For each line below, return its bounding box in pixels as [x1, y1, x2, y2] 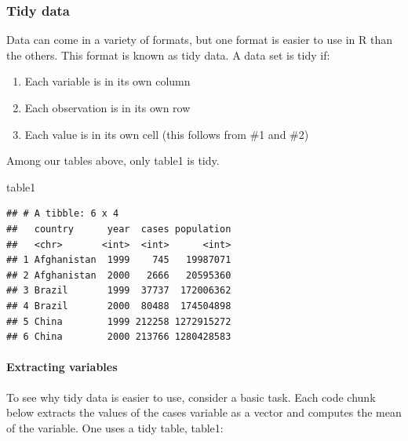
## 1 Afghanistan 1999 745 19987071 [6, 254, 231, 266]
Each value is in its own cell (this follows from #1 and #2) [24, 126, 309, 142]
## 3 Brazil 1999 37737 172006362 [6, 285, 231, 297]
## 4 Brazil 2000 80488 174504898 [6, 300, 231, 312]
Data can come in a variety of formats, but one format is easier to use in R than [6, 31, 392, 48]
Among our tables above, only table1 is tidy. [6, 152, 220, 169]
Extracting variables [6, 359, 118, 375]
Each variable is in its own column [24, 73, 191, 89]
